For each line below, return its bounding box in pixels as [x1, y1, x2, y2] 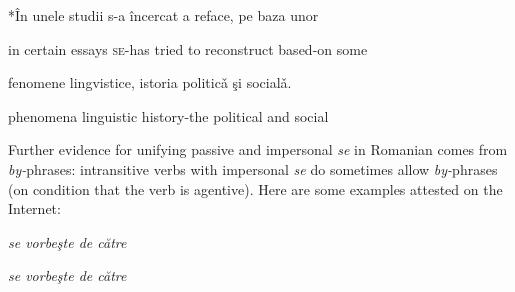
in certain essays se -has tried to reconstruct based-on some [8, 38, 368, 59]
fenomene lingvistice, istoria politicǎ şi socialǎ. [8, 72, 292, 93]
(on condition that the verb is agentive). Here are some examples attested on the [8, 178, 503, 199]
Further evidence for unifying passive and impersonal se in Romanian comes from [8, 139, 508, 160]
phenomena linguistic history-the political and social [8, 105, 329, 126]
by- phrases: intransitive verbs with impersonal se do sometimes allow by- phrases [8, 158, 498, 179]
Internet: [8, 198, 61, 219]
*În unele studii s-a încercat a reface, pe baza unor [8, 5, 319, 25]
